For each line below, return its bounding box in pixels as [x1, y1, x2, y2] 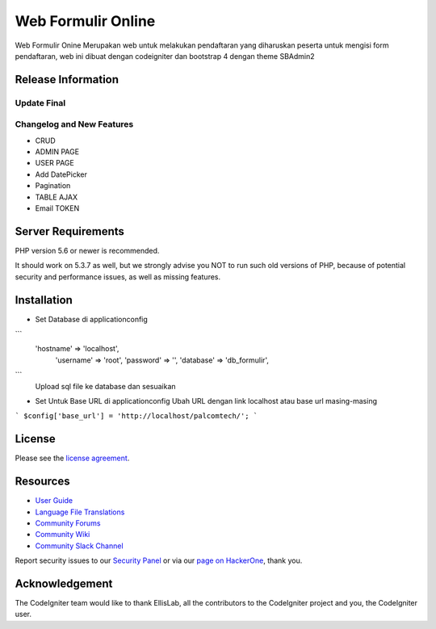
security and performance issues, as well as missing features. [15, 271, 221, 282]
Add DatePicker [35, 170, 88, 179]
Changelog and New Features [15, 119, 134, 130]
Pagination [35, 181, 71, 191]
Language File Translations [35, 507, 125, 517]
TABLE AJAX [35, 192, 78, 202]
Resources [15, 475, 70, 489]
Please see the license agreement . [15, 453, 130, 463]
